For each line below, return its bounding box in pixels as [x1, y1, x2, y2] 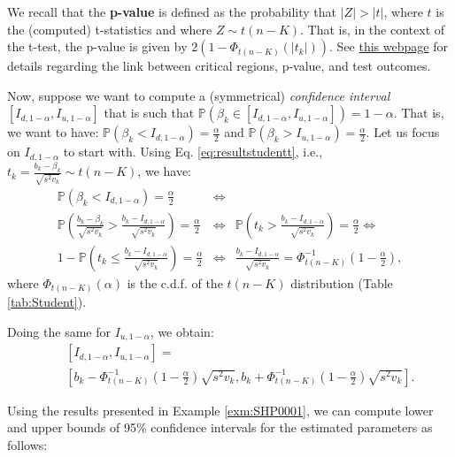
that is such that [104, 103, 195, 122]
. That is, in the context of [300, 19, 445, 38]
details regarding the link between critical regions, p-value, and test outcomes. [7, 57, 431, 75]
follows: [7, 435, 48, 453]
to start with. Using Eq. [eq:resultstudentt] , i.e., [63, 142, 323, 161]
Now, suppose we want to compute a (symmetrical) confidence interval [7, 86, 390, 104]
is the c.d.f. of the [127, 273, 223, 292]
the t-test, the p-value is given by [7, 37, 188, 56]
